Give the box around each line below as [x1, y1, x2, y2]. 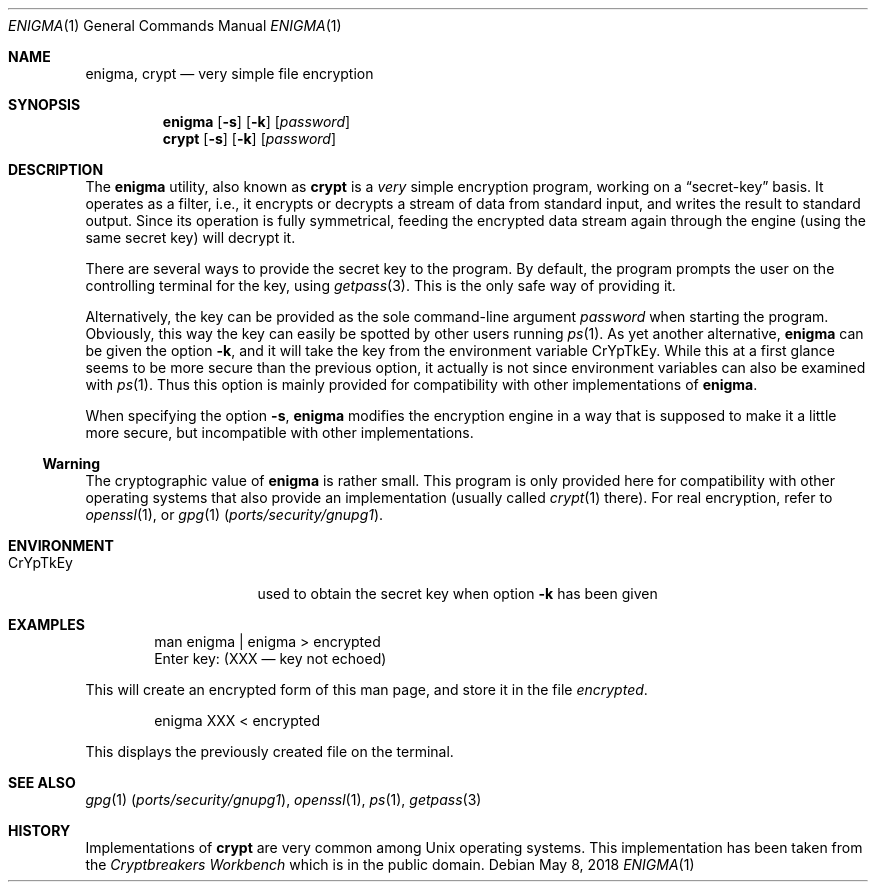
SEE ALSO [8, 774, 76, 791]
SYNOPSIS [8, 96, 81, 113]
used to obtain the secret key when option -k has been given [257, 585, 658, 602]
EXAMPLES [8, 616, 85, 633]
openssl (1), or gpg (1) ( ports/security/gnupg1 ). [85, 506, 384, 523]
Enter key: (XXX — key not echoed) [154, 650, 387, 667]
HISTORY [8, 822, 71, 839]
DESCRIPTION [8, 161, 104, 178]
